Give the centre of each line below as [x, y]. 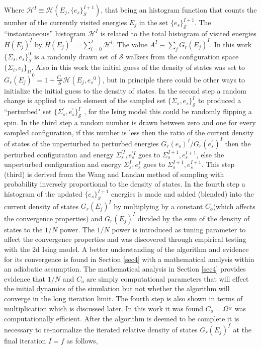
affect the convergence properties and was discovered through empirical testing [125, 239]
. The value [130, 44]
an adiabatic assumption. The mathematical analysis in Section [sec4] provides [125, 269]
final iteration [25, 340]
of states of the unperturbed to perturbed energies [81, 143]
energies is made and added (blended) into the [183, 194]
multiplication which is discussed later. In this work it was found [104, 308]
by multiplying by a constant [158, 206]
